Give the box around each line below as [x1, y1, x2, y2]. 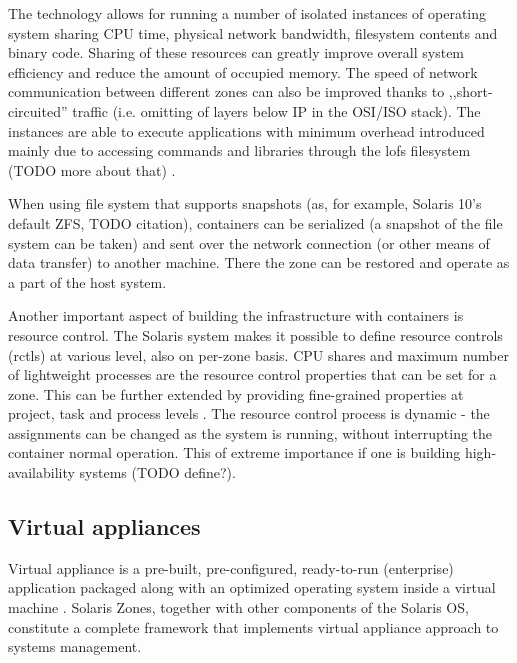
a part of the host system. [8, 271, 167, 292]
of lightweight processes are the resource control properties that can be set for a [8, 364, 497, 385]
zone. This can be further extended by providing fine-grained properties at [8, 383, 464, 404]
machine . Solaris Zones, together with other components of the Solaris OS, [8, 597, 469, 618]
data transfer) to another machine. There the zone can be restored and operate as [8, 252, 510, 273]
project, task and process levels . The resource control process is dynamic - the [8, 403, 490, 424]
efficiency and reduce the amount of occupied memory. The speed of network [8, 61, 478, 82]
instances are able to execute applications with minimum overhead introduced [8, 120, 485, 141]
